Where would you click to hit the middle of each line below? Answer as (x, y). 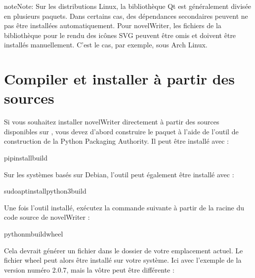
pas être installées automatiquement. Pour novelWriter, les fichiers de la (113, 25)
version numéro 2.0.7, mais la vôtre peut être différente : (89, 269)
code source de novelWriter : (47, 217)
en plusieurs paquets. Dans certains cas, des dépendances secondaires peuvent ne (126, 16)
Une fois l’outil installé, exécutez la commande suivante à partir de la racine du (124, 207)
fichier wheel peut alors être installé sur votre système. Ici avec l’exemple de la (123, 260)
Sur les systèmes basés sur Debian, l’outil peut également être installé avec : (119, 174)
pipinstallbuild (26, 158)
